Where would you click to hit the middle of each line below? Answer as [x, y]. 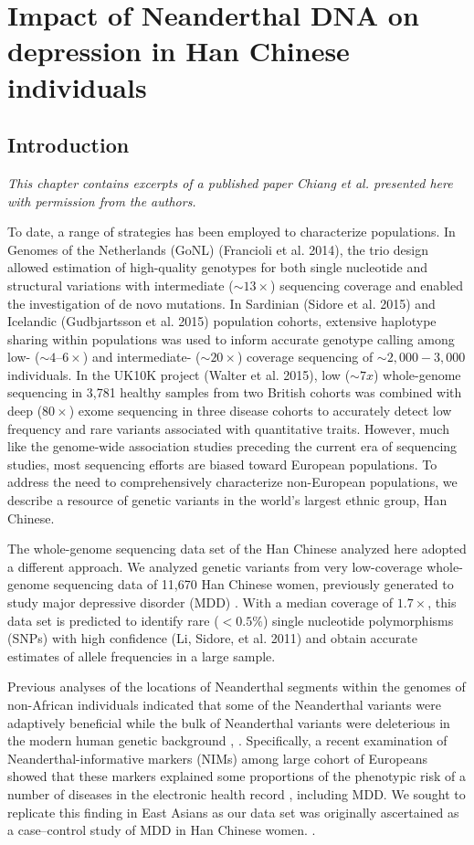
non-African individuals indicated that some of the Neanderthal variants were [224, 704]
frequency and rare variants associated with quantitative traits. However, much [228, 428]
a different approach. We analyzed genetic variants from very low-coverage [215, 566]
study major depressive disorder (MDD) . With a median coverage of [200, 602]
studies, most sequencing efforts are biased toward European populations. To [222, 464]
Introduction [68, 145]
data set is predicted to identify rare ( [113, 620]
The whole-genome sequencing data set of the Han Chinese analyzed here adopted [237, 549]
